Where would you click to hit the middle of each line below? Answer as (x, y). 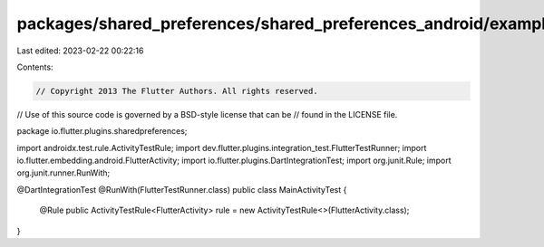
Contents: (35, 67)
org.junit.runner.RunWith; (63, 173)
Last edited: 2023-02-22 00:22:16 (80, 51)
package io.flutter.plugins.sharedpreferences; (102, 131)
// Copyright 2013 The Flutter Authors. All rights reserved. (177, 91)
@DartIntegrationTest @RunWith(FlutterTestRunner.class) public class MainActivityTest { (182, 189)
